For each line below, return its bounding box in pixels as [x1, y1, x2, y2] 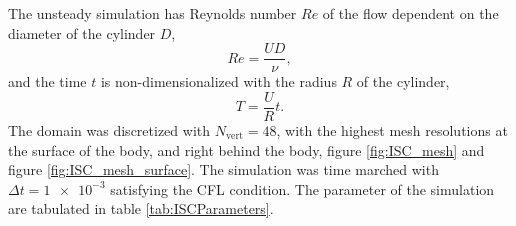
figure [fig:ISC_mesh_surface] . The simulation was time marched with [8, 159, 439, 180]
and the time [8, 71, 87, 92]
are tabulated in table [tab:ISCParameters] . [8, 198, 274, 219]
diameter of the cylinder [8, 22, 156, 43]
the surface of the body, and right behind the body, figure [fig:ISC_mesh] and [8, 139, 485, 160]
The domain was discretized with [8, 119, 211, 140]
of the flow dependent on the [322, 3, 499, 23]
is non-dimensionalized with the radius [100, 71, 337, 92]
